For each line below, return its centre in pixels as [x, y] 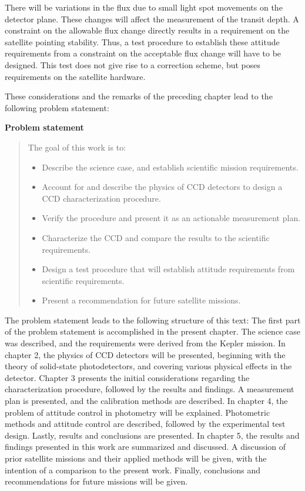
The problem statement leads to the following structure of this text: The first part [153, 320]
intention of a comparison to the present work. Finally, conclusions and [133, 470]
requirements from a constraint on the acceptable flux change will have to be [143, 53]
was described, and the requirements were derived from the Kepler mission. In [145, 343]
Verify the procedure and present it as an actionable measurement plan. [171, 218]
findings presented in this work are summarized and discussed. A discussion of [145, 447]
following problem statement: [57, 107]
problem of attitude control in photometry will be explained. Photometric [138, 412]
